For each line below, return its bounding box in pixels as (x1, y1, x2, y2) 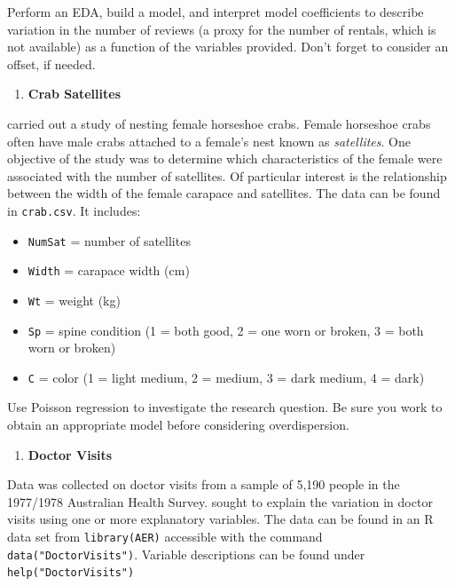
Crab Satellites (27, 84, 121, 103)
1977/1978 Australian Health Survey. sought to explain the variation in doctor (7, 492, 433, 511)
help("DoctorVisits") (7, 566, 135, 580)
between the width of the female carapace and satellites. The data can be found (7, 184, 441, 202)
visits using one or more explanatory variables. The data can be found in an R (7, 510, 434, 528)
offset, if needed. (7, 54, 96, 73)
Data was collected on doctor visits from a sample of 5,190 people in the (7, 475, 400, 494)
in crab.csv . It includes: (7, 201, 141, 219)
